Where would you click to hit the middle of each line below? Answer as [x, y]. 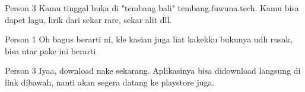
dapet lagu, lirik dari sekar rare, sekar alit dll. [88, 19]
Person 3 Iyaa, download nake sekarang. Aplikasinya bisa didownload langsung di [153, 70]
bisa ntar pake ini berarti [50, 50]
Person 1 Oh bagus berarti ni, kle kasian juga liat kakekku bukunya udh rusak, [149, 39]
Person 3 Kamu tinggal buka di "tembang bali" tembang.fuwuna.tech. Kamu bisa [152, 8]
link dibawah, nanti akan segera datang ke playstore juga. [110, 82]
